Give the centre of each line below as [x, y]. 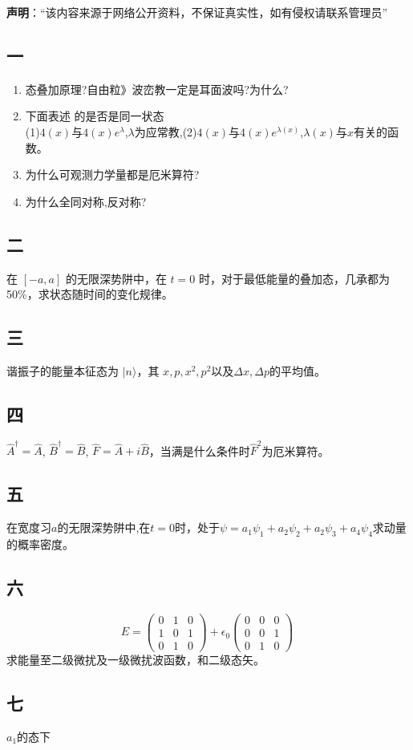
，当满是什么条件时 [199, 450]
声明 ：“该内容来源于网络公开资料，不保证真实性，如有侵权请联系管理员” [197, 12]
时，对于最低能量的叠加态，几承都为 [294, 278]
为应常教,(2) [166, 131]
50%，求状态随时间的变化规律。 [90, 294]
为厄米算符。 [296, 450]
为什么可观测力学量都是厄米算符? [112, 174]
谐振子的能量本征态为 [63, 370]
